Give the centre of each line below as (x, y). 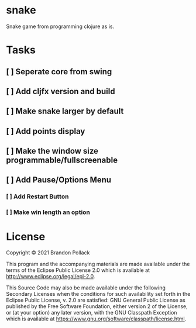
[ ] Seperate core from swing (59, 72)
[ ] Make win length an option (48, 212)
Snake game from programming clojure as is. (60, 26)
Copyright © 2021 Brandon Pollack (48, 253)
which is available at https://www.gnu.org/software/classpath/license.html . (96, 319)
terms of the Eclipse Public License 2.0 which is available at (78, 270)
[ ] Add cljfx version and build (61, 91)
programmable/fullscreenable (62, 160)
